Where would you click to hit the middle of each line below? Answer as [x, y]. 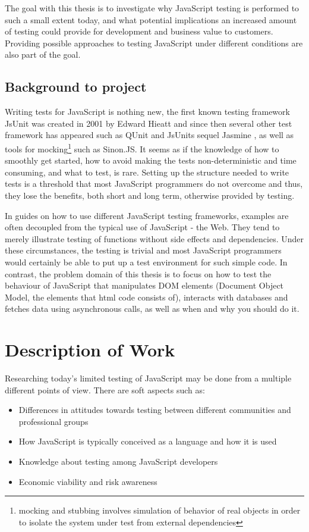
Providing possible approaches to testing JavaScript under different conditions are [154, 43]
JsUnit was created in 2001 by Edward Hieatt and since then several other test [149, 123]
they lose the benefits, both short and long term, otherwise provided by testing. [150, 195]
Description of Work [90, 350]
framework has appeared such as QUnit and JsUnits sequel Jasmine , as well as [149, 135]
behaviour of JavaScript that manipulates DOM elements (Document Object [144, 285]
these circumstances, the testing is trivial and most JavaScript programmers [143, 250]
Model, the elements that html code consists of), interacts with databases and [146, 297]
